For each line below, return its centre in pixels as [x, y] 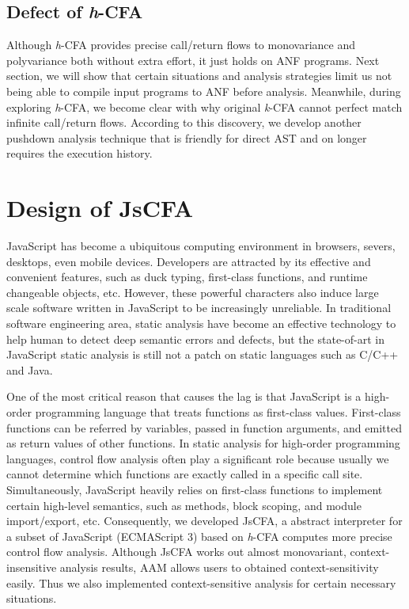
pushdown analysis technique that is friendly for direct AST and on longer [187, 137]
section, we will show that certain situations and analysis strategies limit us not [199, 76]
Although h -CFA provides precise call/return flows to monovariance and [181, 45]
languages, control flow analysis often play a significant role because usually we [198, 458]
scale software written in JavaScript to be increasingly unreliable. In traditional [199, 308]
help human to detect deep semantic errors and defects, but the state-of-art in [195, 339]
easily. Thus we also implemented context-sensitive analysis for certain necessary [201, 582]
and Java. [30, 369]
